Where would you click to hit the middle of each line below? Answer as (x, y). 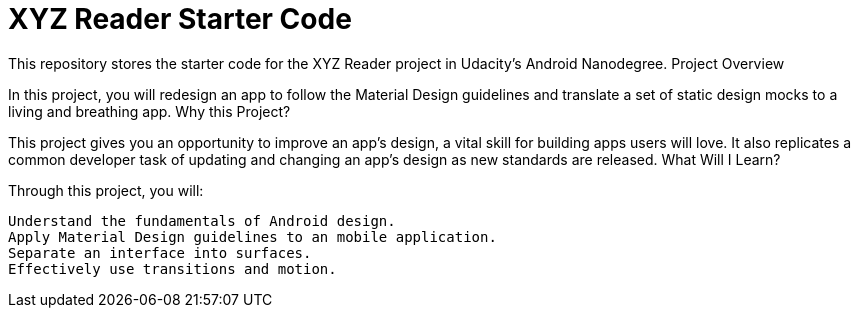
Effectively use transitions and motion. (172, 268)
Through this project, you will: (106, 190)
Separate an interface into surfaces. (160, 252)
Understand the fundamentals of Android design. (202, 220)
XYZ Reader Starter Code (180, 19)
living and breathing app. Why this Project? (149, 111)
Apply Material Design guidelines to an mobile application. (252, 236)
